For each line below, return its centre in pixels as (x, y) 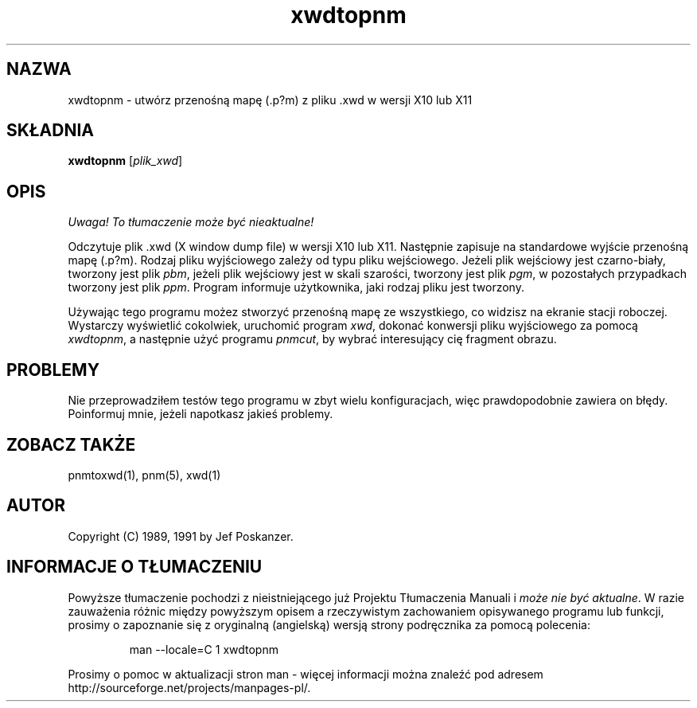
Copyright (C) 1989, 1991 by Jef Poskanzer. (181, 536)
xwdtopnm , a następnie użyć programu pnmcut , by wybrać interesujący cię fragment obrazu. (312, 339)
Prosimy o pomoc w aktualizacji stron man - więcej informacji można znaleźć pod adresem (306, 674)
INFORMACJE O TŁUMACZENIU (134, 567)
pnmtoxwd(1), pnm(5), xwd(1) (144, 475)
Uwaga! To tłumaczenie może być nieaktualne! (191, 222)
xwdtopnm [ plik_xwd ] (125, 161)
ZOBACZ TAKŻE (71, 444)
